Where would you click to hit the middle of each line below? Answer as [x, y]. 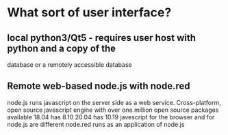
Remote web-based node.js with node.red [99, 86]
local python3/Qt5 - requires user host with [102, 38]
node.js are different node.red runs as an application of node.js [96, 124]
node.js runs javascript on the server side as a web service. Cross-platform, [114, 102]
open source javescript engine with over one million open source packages [113, 110]
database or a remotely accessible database [69, 65]
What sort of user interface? [89, 13]
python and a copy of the [62, 48]
